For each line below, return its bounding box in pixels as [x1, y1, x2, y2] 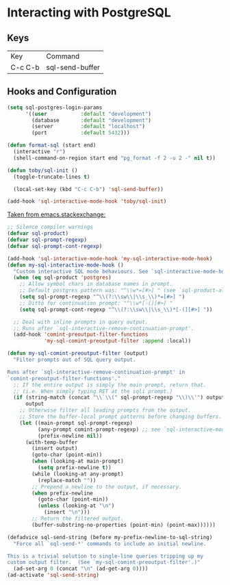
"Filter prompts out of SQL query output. [13, 356, 136, 364]
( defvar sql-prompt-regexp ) [7, 236, 88, 244]
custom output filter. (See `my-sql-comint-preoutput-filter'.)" [7, 559, 201, 566]
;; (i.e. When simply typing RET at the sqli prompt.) [13, 388, 173, 395]
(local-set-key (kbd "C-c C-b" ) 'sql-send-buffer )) [13, 186, 164, 192]
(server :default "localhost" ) [31, 123, 146, 130]
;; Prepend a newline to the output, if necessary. [31, 483, 183, 490]
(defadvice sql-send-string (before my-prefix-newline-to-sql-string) [7, 534, 213, 540]
